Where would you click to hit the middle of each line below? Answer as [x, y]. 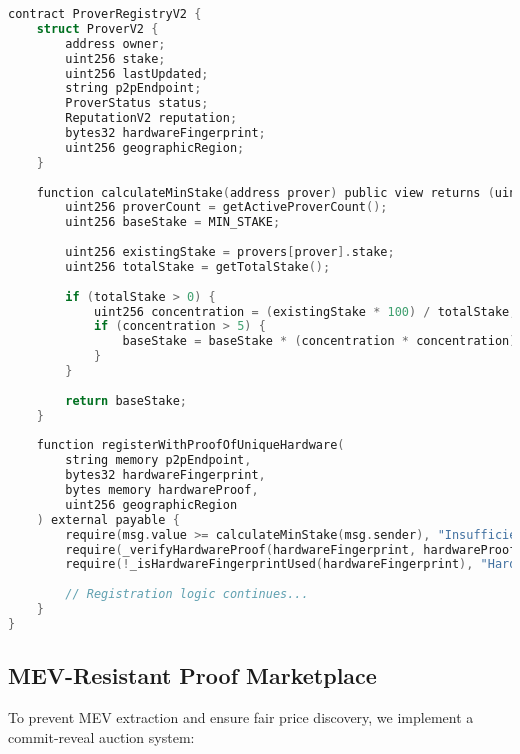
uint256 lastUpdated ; [137, 73]
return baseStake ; [126, 400]
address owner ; [115, 43]
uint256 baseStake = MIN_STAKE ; [173, 222]
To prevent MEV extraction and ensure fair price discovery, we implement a [241, 716]
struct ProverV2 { [97, 28]
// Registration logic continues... [187, 594]
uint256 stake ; [115, 58]
